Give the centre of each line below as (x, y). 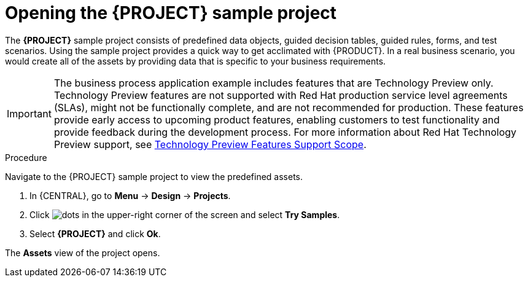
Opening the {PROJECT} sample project (171, 13)
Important (29, 113)
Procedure (26, 157)
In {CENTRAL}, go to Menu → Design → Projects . (130, 195)
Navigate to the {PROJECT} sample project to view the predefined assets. (154, 176)
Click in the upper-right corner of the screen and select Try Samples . (185, 214)
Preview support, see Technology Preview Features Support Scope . (210, 144)
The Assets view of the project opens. (83, 253)
